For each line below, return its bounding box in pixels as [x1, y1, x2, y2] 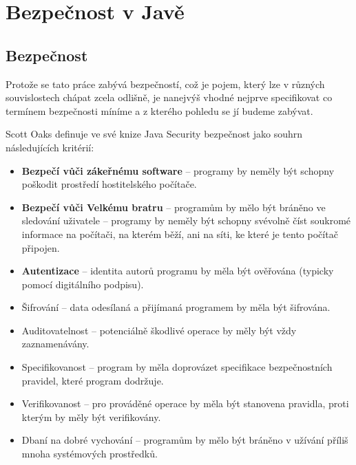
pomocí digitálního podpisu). [21, 277, 144, 291]
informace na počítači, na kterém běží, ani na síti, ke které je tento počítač [21, 226, 338, 241]
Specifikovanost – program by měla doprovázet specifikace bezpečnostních [21, 360, 333, 374]
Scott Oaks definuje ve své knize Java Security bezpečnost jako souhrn [6, 127, 303, 141]
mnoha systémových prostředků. [21, 446, 158, 461]
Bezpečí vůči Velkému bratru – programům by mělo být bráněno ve [21, 199, 326, 214]
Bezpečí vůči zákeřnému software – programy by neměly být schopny [21, 163, 335, 177]
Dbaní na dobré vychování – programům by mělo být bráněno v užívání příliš [21, 433, 348, 447]
